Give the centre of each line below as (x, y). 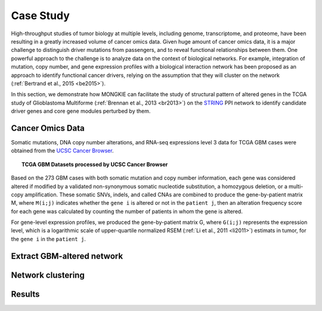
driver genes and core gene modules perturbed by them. (81, 111)
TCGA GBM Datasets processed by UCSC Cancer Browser (95, 164)
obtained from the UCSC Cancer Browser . (62, 151)
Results (25, 294)
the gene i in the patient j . (48, 239)
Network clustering (48, 275)
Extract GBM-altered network (67, 256)
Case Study (40, 16)
